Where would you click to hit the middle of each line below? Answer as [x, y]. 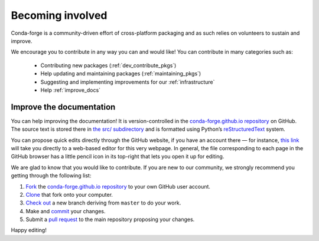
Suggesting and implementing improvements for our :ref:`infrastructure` [128, 82]
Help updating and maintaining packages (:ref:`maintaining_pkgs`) [121, 74]
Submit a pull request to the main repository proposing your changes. [110, 219]
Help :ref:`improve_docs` [70, 90]
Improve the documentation [63, 107]
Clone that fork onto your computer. [69, 194]
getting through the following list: [51, 176]
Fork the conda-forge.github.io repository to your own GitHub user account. [118, 186]
